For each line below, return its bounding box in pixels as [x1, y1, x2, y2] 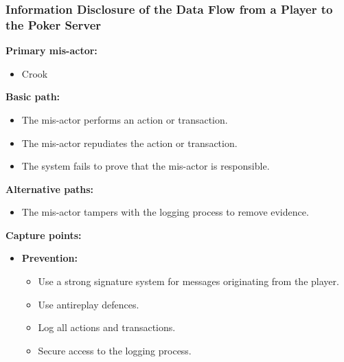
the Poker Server [5, 16, 102, 33]
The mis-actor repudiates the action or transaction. [21, 135, 238, 150]
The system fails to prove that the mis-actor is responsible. [21, 159, 270, 173]
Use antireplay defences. [38, 297, 139, 311]
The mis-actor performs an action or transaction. [21, 112, 228, 126]
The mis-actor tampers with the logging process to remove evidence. [21, 205, 309, 219]
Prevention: [21, 251, 78, 265]
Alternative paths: [5, 181, 93, 196]
